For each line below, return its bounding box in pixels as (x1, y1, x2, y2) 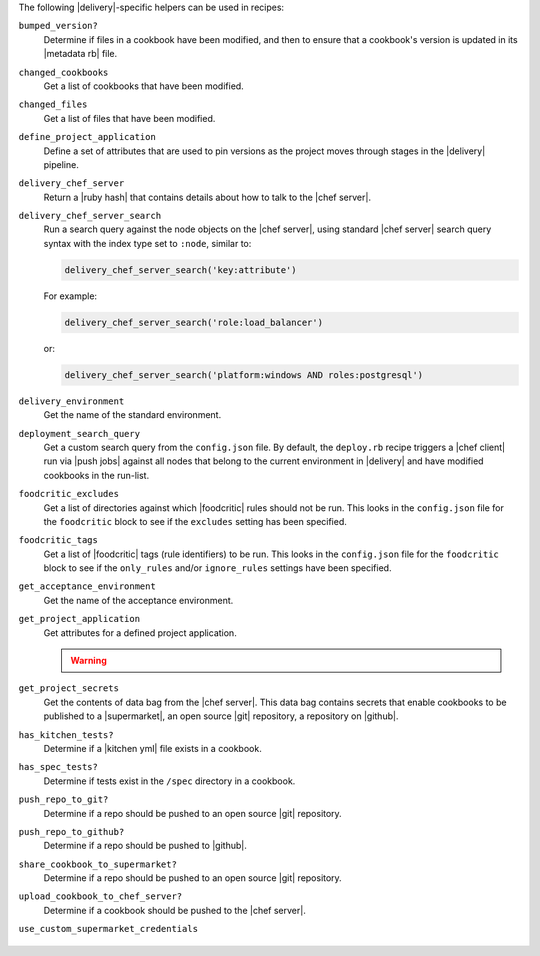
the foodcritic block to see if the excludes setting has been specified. (43, 515, 347, 527)
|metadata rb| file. (43, 48, 118, 60)
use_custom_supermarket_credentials (18, 923, 199, 935)
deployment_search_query (18, 428, 140, 439)
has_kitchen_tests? (18, 729, 114, 740)
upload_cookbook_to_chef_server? (18, 891, 183, 902)
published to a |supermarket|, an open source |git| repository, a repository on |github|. (43, 710, 399, 722)
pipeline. (43, 158, 79, 170)
